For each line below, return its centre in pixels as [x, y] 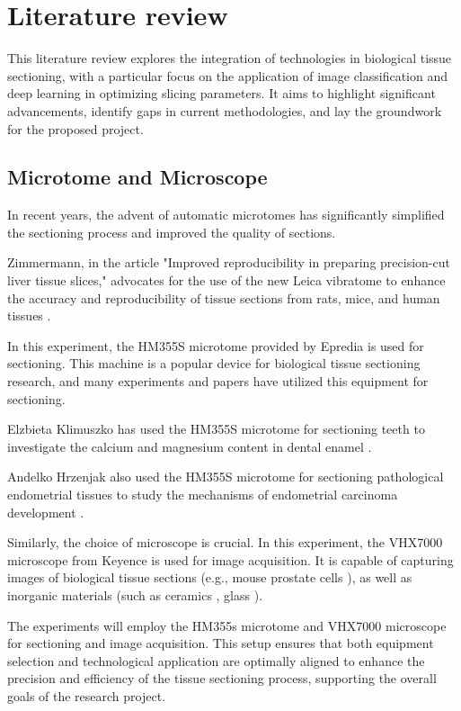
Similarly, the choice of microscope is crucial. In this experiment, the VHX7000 [225, 542]
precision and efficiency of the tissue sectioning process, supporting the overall [222, 678]
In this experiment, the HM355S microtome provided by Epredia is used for [216, 345]
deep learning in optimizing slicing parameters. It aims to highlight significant [222, 93]
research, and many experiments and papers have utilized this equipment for [218, 381]
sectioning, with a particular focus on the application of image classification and [228, 75]
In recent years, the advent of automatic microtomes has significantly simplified [226, 215]
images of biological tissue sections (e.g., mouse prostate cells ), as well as [210, 577]
